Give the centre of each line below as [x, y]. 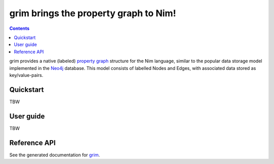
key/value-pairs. [26, 75]
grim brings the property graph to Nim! [93, 13]
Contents [20, 28]
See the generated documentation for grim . [55, 155]
